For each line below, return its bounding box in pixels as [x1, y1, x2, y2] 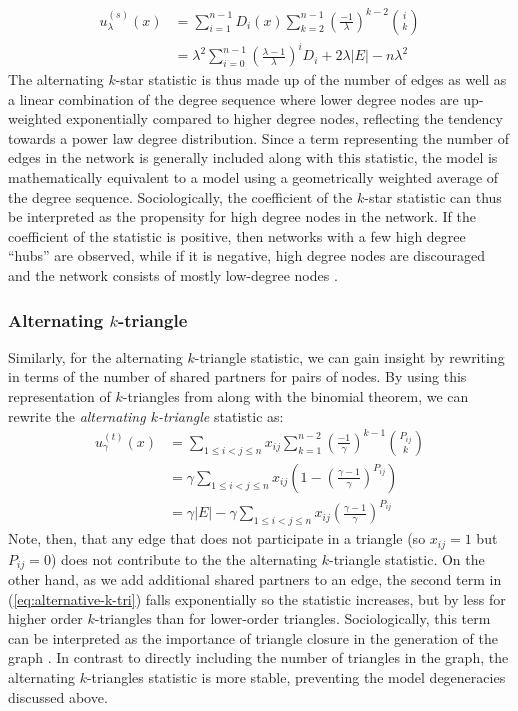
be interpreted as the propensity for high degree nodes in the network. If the [8, 206, 476, 227]
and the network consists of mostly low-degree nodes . [8, 265, 338, 285]
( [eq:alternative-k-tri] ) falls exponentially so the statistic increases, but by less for [8, 588, 506, 609]
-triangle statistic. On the [329, 548, 485, 569]
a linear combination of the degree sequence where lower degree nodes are [8, 88, 459, 109]
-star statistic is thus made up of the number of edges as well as [115, 69, 507, 90]
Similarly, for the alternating [8, 346, 183, 367]
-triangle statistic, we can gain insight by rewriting [194, 346, 505, 367]
